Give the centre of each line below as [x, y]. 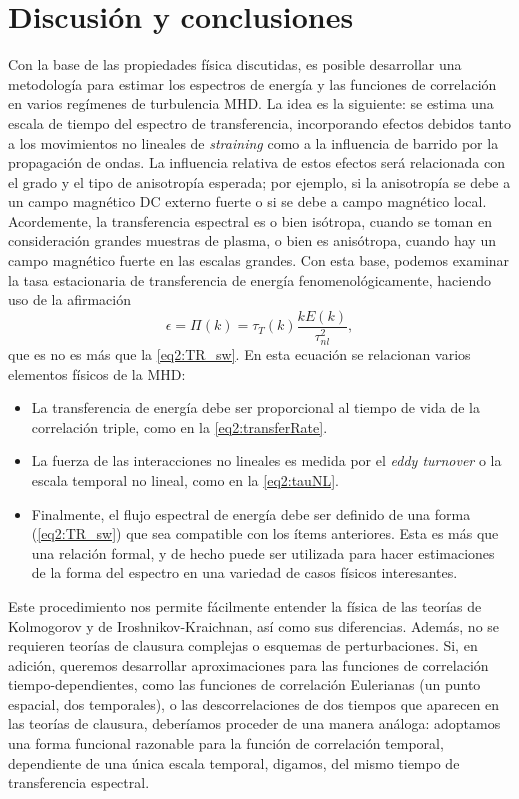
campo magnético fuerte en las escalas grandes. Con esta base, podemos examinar [259, 260]
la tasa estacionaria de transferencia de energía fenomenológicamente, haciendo [249, 279]
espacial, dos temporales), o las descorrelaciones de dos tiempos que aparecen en [254, 703]
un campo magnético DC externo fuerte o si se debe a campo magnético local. [247, 201]
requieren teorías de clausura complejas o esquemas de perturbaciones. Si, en [243, 645]
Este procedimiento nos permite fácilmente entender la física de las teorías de [245, 605]
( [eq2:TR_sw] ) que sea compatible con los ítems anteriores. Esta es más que [265, 533]
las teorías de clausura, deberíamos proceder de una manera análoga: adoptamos [254, 723]
